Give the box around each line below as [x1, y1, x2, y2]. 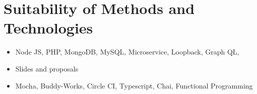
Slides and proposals [15, 63, 79, 73]
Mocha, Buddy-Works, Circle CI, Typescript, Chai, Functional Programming [15, 80, 253, 90]
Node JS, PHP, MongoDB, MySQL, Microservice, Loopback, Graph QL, [15, 46, 239, 57]
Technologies [4, 17, 93, 38]
